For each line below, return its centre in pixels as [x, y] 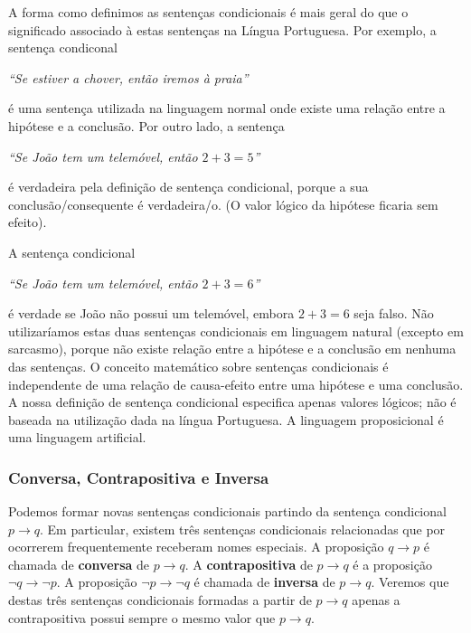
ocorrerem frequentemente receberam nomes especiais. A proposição [196, 547]
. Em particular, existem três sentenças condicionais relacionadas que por [243, 529]
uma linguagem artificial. [77, 437]
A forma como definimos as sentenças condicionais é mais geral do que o [208, 12]
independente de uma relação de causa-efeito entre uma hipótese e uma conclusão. [236, 384]
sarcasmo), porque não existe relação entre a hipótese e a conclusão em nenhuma [232, 349]
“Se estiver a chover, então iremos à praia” [128, 77]
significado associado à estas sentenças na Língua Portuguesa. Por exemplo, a [222, 29]
